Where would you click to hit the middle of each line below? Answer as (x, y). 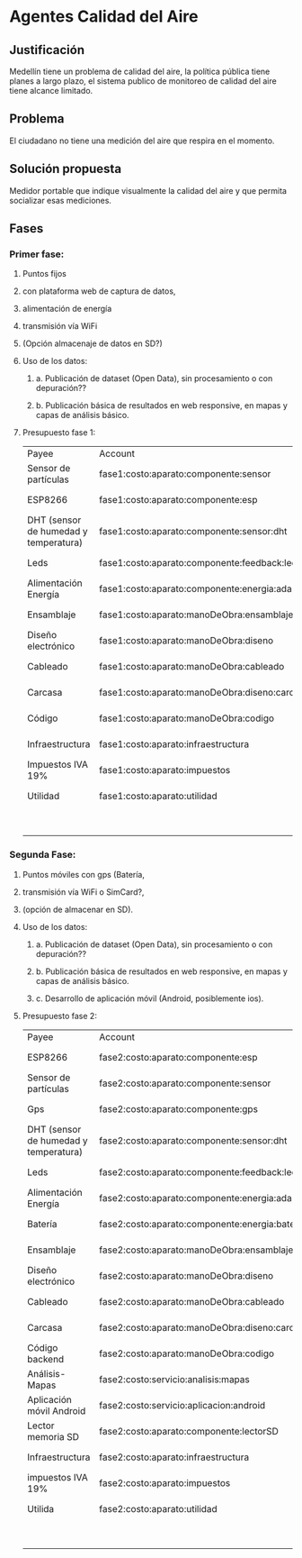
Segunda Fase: (43, 855)
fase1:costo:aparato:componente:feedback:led (198, 563)
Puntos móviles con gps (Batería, (84, 874)
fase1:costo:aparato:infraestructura (174, 744)
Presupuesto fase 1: (59, 433)
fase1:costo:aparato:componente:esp (178, 500)
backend (45, 1359)
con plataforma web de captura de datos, (99, 291)
